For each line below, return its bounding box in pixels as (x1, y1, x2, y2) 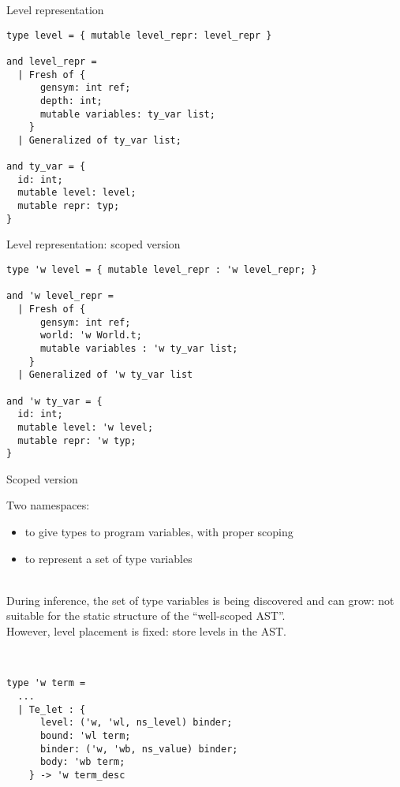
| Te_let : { (17, 703, 86, 715)
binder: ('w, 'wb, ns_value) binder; (39, 743, 238, 755)
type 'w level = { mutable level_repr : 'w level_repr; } (6, 264, 317, 276)
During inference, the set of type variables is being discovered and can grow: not (6, 591, 394, 608)
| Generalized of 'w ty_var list (17, 369, 193, 381)
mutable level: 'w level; (17, 421, 154, 433)
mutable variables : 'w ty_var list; (39, 342, 238, 354)
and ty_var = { (6, 161, 86, 173)
